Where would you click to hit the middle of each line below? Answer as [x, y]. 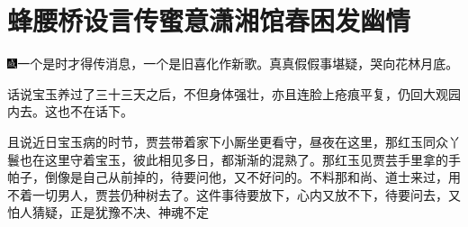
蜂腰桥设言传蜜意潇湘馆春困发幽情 [209, 20]
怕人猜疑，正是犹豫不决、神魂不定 [108, 212]
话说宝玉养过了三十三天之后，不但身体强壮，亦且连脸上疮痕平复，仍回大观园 [234, 93]
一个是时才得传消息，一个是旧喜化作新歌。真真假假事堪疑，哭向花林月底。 [238, 64]
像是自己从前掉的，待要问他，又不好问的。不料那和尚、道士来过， [252, 177]
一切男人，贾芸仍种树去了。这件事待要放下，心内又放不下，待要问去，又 [246, 194]
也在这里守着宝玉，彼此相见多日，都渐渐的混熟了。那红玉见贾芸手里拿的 [234, 159]
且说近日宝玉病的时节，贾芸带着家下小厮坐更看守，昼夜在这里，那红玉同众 [228, 141]
